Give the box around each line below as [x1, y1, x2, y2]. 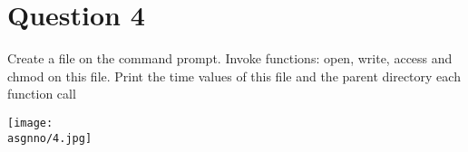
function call [7, 84, 76, 103]
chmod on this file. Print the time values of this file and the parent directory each [7, 66, 461, 85]
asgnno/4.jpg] [7, 131, 93, 145]
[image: [7, 116, 54, 129]
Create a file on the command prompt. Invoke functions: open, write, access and [7, 49, 453, 68]
